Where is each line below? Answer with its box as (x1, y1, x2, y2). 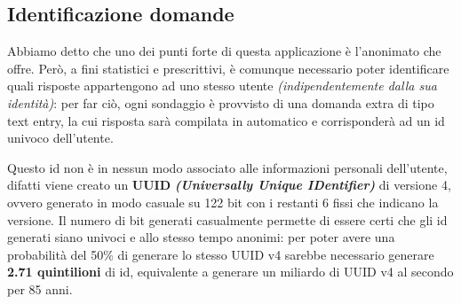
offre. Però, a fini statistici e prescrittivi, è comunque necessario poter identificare (7, 58, 449, 77)
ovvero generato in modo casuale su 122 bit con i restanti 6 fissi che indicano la (7, 192, 439, 211)
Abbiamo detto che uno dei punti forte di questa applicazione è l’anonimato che (7, 42, 441, 60)
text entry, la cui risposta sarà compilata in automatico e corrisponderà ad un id (7, 111, 445, 129)
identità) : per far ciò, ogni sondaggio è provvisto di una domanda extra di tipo (7, 93, 434, 112)
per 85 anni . (7, 279, 73, 298)
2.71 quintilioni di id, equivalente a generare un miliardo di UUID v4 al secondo (7, 262, 454, 281)
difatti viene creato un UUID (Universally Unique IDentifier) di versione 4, (7, 175, 451, 194)
